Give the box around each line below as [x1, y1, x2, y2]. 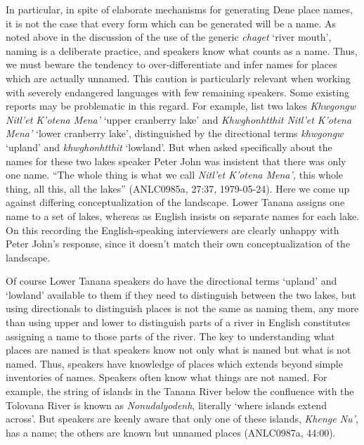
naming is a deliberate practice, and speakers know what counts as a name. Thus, [6, 43, 358, 58]
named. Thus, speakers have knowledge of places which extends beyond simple [6, 356, 343, 370]
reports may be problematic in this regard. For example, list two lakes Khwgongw [6, 98, 356, 113]
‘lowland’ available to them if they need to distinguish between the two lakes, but [6, 287, 356, 302]
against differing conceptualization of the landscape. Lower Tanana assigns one [6, 195, 345, 209]
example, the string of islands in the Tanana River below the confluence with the [6, 384, 354, 399]
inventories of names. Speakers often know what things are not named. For [6, 370, 327, 385]
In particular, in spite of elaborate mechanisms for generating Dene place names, [6, 2, 353, 16]
